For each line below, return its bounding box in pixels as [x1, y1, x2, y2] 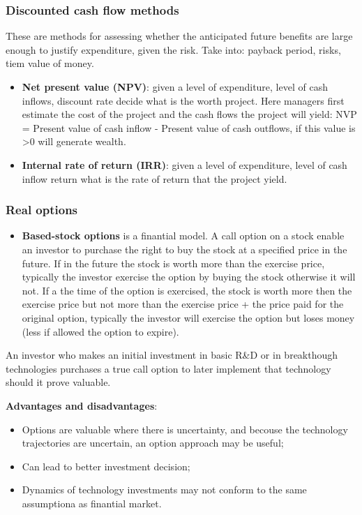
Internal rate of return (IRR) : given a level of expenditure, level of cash [22, 157, 347, 172]
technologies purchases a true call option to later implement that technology [6, 361, 331, 375]
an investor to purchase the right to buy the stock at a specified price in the [22, 241, 347, 256]
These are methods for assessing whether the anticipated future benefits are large [6, 29, 353, 43]
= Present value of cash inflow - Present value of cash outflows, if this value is [22, 120, 356, 135]
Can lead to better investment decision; [22, 458, 190, 473]
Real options [6, 201, 78, 218]
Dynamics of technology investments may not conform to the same [22, 482, 307, 497]
